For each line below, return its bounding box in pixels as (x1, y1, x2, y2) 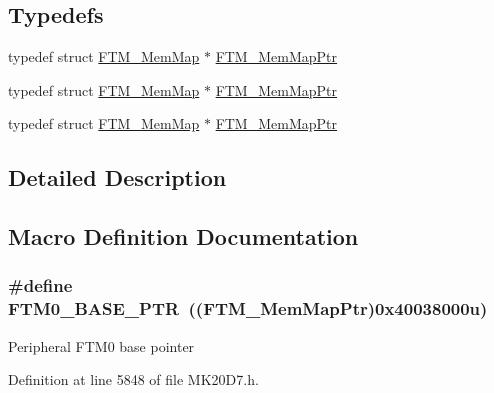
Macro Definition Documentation (8, 221, 359, 252)
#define (8, 273, 73, 298)
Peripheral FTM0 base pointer (8, 335, 195, 356)
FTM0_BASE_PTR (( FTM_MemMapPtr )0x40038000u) (8, 296, 488, 321)
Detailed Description (8, 162, 227, 193)
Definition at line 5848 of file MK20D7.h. (8, 369, 259, 390)
